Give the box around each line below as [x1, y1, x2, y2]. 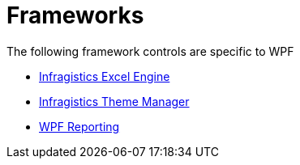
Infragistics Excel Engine [39, 69, 170, 83]
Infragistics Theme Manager [39, 94, 190, 108]
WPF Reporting [39, 119, 120, 133]
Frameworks [6, 2, 144, 29]
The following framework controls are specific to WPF [6, 44, 294, 58]
